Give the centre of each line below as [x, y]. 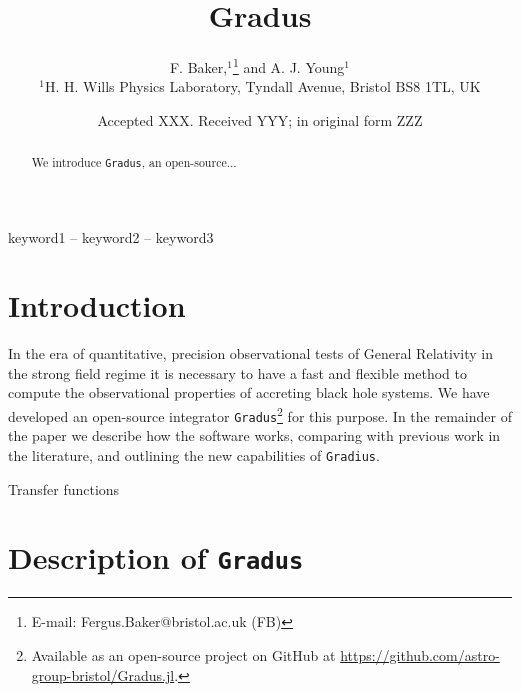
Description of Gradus [156, 557]
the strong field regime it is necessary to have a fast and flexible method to [237, 372]
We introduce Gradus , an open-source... [134, 162]
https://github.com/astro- [420, 655]
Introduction [97, 305]
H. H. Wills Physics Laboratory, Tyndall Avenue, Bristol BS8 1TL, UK [262, 86]
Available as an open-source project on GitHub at [183, 655]
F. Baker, [198, 66]
